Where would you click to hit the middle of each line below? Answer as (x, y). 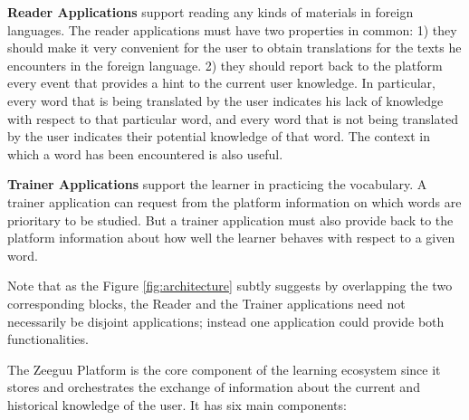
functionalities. (48, 339)
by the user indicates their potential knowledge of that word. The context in (219, 136)
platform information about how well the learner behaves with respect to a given (231, 238)
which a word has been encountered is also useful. (145, 153)
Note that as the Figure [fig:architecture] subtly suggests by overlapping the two (230, 286)
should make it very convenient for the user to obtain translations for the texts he (234, 48)
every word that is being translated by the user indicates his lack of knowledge (225, 100)
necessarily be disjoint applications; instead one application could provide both (226, 321)
